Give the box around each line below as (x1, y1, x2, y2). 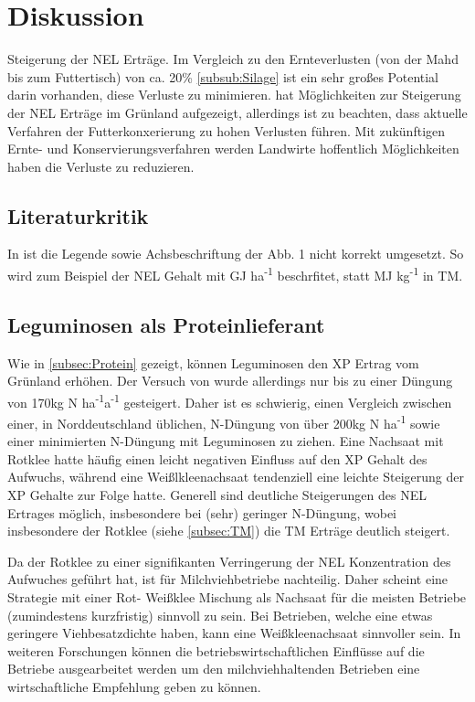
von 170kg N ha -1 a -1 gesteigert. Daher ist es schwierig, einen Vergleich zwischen (7, 389, 452, 411)
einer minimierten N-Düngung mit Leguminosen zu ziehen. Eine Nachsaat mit (7, 431, 444, 451)
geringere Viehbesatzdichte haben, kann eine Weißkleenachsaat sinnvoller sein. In (7, 623, 461, 643)
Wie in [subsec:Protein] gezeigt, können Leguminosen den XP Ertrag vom (7, 353, 419, 372)
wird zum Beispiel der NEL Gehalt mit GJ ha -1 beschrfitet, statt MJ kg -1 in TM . (7, 263, 463, 284)
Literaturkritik (7, 201, 149, 229)
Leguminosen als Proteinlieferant (7, 310, 325, 338)
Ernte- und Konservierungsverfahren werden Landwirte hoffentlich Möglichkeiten (7, 139, 459, 158)
